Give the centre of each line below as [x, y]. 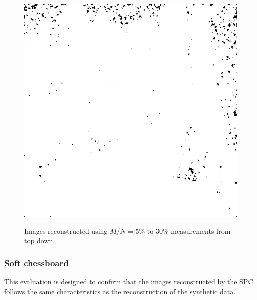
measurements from [201, 231]
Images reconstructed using [66, 231]
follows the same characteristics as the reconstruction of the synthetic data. [120, 291]
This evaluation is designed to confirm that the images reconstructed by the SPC [129, 281]
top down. [40, 241]
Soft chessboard [36, 263]
